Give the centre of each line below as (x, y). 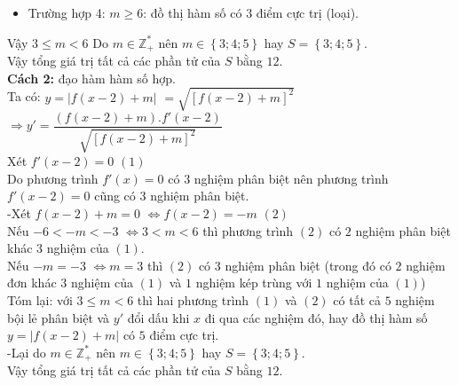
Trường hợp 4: (67, 12)
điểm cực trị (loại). (307, 12)
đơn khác (32, 283)
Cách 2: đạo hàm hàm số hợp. (91, 78)
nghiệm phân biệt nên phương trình (291, 178)
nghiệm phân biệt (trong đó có (308, 265)
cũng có (115, 196)
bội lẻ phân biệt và (59, 317)
